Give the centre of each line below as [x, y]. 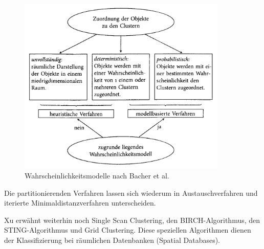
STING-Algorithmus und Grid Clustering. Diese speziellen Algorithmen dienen [128, 230]
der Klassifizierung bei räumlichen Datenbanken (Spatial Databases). [112, 240]
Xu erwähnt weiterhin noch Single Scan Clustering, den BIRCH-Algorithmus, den [132, 220]
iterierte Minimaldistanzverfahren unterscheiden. [80, 203]
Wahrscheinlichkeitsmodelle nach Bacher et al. [97, 176]
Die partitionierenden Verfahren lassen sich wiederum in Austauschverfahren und [131, 193]
